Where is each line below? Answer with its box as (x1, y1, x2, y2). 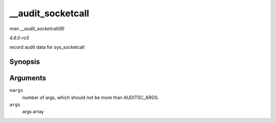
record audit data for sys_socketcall (9, 44, 85, 51)
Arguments (9, 74, 47, 83)
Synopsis (9, 58, 40, 66)
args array (22, 109, 44, 115)
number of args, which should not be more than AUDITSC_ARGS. (22, 94, 159, 101)
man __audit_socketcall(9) (9, 26, 65, 32)
